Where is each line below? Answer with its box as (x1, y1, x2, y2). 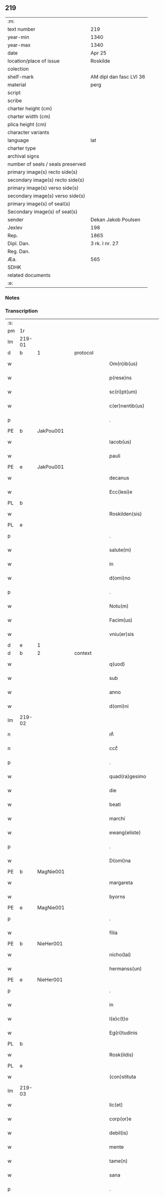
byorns (109, 893, 125, 900)
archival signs (7, 152, 40, 159)
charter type (7, 145, 36, 151)
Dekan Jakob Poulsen (90, 216, 141, 223)
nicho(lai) (109, 951, 131, 958)
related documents (7, 272, 51, 278)
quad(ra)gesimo (109, 773, 146, 780)
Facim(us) (109, 617, 133, 624)
